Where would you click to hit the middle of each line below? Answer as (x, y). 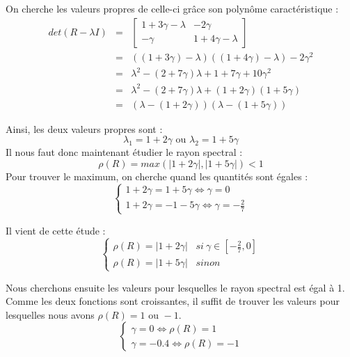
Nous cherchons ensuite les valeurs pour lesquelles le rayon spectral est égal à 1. (175, 287)
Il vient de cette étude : (56, 230)
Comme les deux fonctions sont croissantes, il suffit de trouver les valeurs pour (173, 301)
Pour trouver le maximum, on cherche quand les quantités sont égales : (157, 176)
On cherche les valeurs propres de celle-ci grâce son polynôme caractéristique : (172, 8)
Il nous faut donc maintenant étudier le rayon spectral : (124, 152)
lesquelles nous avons (50, 314)
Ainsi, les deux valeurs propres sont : (84, 128)
